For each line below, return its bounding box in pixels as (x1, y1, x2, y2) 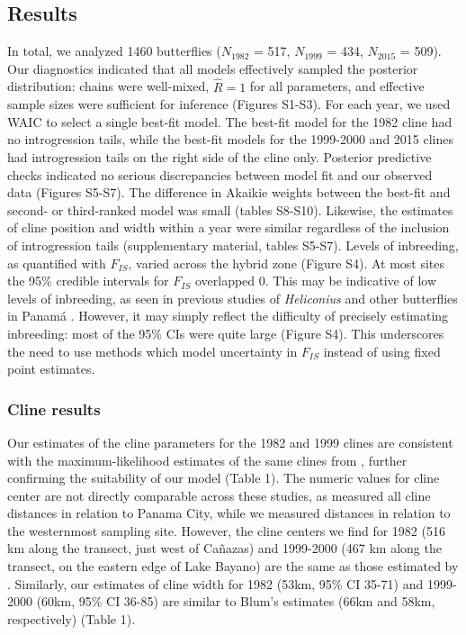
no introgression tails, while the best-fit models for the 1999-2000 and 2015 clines (7, 130, 454, 149)
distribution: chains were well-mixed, (7, 77, 210, 95)
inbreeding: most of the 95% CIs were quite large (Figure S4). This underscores (7, 323, 444, 342)
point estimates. (7, 359, 95, 378)
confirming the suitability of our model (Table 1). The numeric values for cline (7, 468, 440, 487)
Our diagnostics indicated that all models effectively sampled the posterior (7, 59, 418, 77)
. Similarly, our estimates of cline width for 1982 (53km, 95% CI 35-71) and (7, 574, 424, 593)
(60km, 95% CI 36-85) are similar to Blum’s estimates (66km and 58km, (36, 592, 435, 611)
